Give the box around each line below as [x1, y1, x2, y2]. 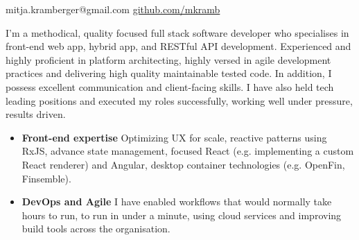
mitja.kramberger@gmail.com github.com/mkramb [6, 2, 220, 16]
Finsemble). [21, 171, 71, 185]
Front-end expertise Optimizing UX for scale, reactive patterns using [21, 130, 327, 144]
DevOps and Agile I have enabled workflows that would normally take [21, 194, 332, 209]
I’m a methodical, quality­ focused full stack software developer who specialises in [6, 25, 349, 40]
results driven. [6, 107, 66, 121]
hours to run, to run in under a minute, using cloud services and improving [21, 207, 342, 222]
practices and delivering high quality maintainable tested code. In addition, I [6, 66, 332, 80]
